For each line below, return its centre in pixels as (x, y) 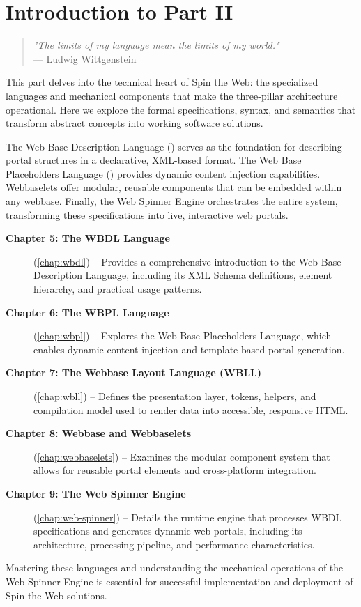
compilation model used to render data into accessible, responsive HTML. (191, 409)
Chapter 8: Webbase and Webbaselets (99, 433)
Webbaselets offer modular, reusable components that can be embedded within (174, 187)
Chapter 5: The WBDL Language (88, 238)
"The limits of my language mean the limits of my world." (156, 45)
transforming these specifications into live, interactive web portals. (147, 214)
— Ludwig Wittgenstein (85, 58)
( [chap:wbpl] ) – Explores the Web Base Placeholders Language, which (183, 336)
